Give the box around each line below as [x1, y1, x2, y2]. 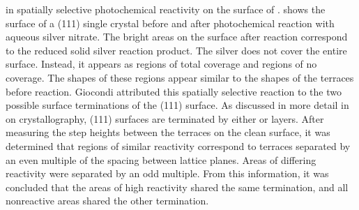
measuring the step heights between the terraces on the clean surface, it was [6, 125, 330, 140]
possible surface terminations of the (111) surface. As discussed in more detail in [6, 98, 349, 112]
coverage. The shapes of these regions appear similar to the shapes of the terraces [6, 70, 354, 84]
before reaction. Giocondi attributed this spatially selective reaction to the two [6, 84, 342, 98]
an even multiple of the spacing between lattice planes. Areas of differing [6, 152, 316, 167]
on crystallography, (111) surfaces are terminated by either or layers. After [6, 111, 324, 126]
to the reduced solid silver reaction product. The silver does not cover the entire [6, 43, 347, 57]
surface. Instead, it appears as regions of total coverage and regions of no [6, 57, 317, 71]
